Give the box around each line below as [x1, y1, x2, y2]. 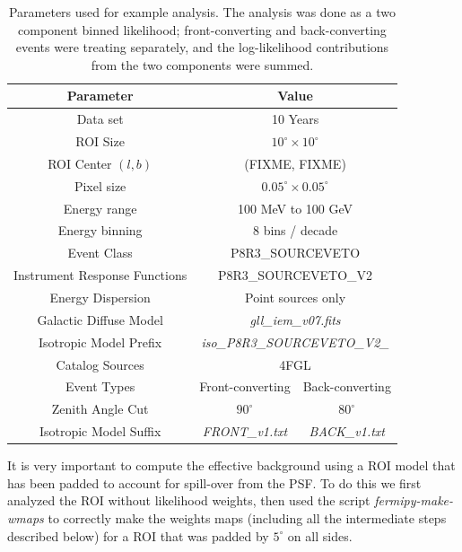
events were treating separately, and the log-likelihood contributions [15, 38, 389, 57]
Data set [76, 110, 124, 128]
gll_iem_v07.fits [249, 310, 341, 329]
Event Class [67, 243, 133, 262]
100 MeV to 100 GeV [238, 198, 353, 217]
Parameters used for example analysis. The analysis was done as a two [8, 3, 396, 21]
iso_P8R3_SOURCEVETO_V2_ [201, 332, 389, 351]
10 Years [271, 110, 319, 128]
